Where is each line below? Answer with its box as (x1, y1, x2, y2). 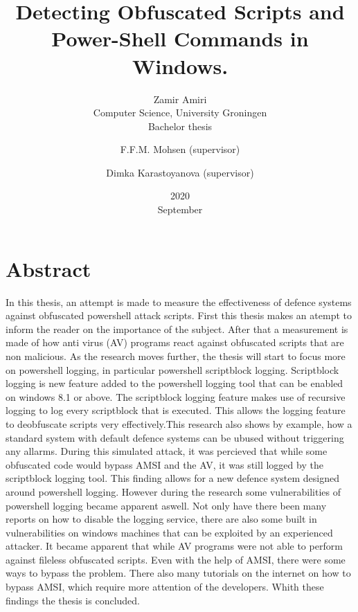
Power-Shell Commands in (51, 24, 309, 53)
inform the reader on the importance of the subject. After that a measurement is (6, 321, 348, 336)
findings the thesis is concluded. (6, 593, 140, 607)
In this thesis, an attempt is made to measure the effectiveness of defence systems (6, 294, 352, 309)
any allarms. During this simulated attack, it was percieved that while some (6, 444, 328, 458)
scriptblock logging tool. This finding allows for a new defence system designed (6, 471, 339, 485)
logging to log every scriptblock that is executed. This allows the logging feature (6, 403, 346, 417)
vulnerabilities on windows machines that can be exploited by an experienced (6, 525, 333, 539)
